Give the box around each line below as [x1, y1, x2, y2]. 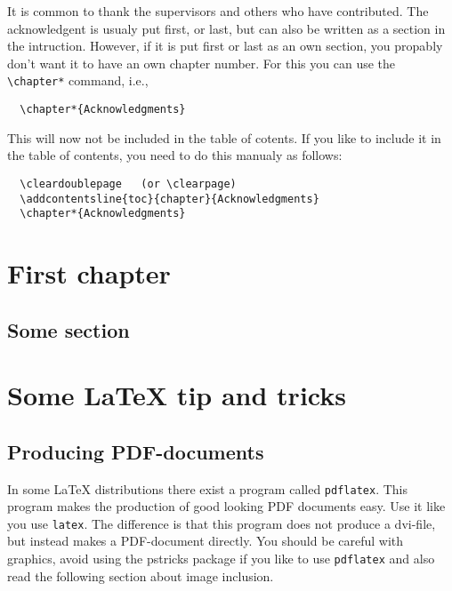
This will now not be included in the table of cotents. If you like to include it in [7, 128, 441, 147]
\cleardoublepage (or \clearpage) [20, 177, 237, 190]
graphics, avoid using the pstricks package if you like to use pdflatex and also [7, 549, 435, 568]
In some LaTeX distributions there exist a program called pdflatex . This [7, 479, 408, 498]
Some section [7, 315, 130, 343]
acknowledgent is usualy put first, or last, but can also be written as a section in [7, 19, 446, 37]
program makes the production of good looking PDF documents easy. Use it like [7, 497, 446, 515]
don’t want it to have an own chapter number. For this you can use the [7, 53, 396, 72]
